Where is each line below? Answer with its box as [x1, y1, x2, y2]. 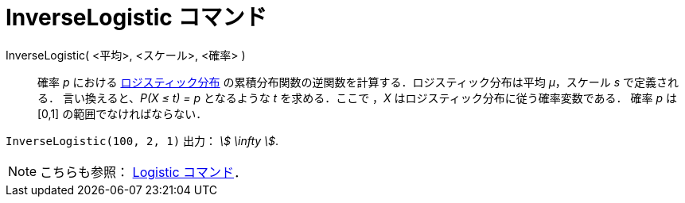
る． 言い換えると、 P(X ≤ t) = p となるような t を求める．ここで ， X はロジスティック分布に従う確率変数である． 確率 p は [37, 90, 678, 105]
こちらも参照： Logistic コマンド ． [40, 163, 247, 180]
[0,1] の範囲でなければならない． [37, 106, 208, 121]
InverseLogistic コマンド [6, 4, 267, 31]
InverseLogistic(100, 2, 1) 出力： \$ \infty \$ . [6, 133, 279, 147]
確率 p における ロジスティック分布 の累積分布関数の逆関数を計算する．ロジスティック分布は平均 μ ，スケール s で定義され [37, 75, 679, 89]
